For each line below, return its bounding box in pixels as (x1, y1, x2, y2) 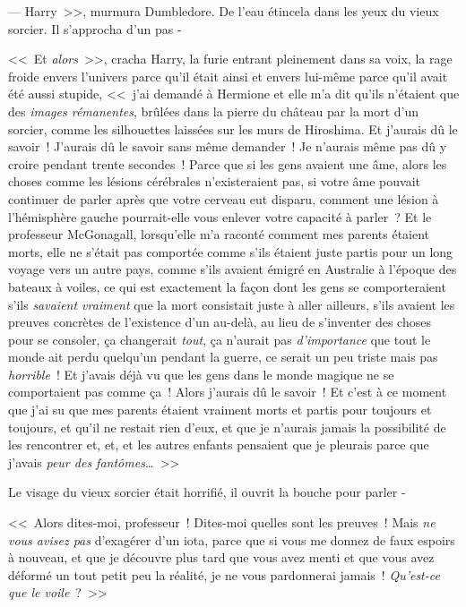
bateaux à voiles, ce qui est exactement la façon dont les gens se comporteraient (8, 277, 446, 295)
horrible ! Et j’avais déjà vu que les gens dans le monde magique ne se (8, 364, 394, 383)
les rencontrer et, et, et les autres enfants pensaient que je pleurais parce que (8, 435, 429, 454)
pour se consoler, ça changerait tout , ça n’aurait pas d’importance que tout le (8, 329, 431, 348)
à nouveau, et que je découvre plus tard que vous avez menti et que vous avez (8, 548, 435, 567)
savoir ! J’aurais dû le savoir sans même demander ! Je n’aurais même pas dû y (8, 137, 447, 156)
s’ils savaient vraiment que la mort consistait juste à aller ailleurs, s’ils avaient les (8, 295, 455, 313)
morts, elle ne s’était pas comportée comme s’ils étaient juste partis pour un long (8, 242, 453, 261)
